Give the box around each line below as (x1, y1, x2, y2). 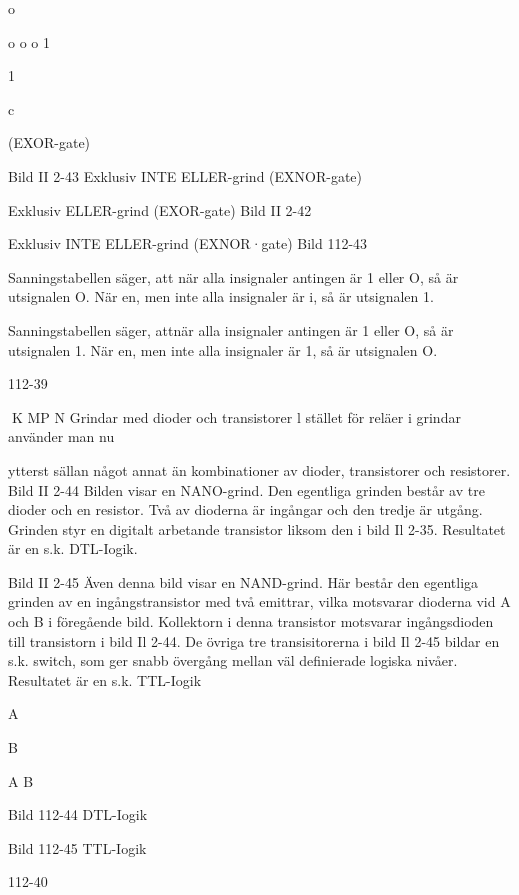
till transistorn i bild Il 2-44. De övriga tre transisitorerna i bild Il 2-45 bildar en (8, 630, 500, 651)
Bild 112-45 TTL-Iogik (8, 837, 147, 858)
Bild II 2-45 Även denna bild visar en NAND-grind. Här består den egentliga (8, 571, 479, 592)
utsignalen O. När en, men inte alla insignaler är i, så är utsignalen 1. (8, 286, 434, 307)
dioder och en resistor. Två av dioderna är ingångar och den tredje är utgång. (8, 499, 483, 520)
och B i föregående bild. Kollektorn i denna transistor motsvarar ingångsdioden (8, 611, 494, 632)
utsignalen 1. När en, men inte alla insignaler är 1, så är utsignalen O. (8, 339, 438, 360)
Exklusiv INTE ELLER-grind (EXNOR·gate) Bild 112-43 (8, 233, 368, 254)
